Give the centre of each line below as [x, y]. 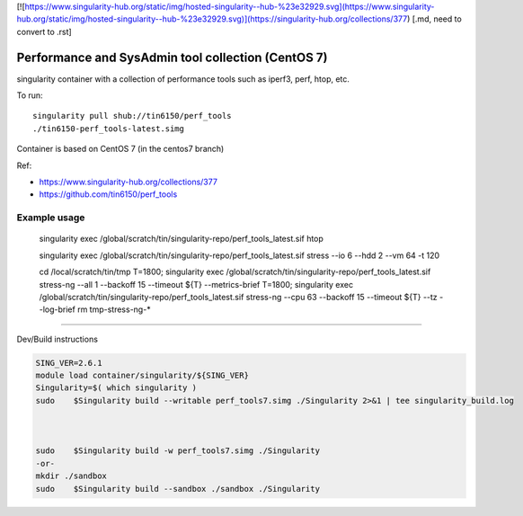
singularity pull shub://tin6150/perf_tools [133, 116]
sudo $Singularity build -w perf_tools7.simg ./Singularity [178, 451]
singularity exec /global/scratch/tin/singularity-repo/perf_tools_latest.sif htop [181, 239]
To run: [30, 95]
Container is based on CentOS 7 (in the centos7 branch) [120, 149]
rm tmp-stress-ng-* [114, 309]
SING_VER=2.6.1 [69, 363]
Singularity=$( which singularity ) [116, 388]
